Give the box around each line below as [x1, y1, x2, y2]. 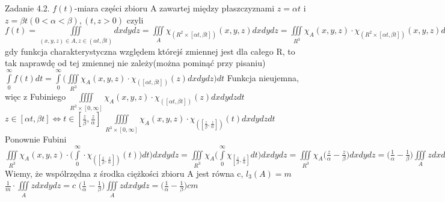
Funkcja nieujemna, [227, 71, 299, 84]
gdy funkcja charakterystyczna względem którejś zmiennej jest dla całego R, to [5, 44, 295, 57]
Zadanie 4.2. [5, 2, 50, 14]
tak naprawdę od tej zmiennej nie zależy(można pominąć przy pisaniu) [5, 57, 266, 69]
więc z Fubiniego [5, 90, 66, 103]
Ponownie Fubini [5, 133, 67, 145]
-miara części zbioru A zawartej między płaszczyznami [74, 2, 275, 14]
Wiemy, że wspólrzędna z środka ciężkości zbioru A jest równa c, [5, 167, 244, 179]
